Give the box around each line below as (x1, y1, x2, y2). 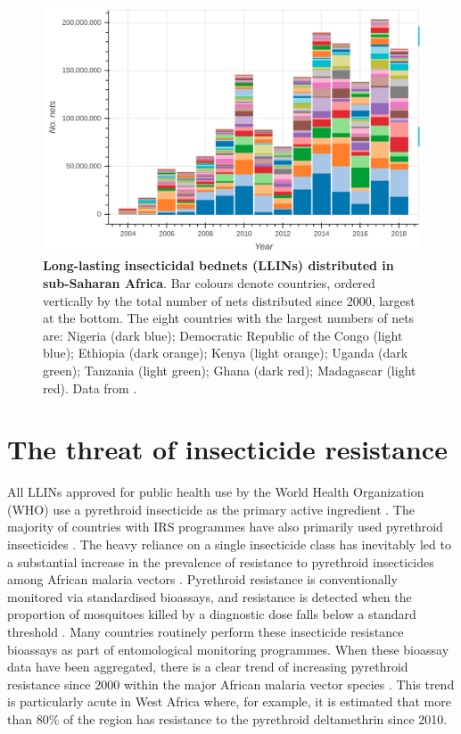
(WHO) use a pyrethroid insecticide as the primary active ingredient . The (7, 499, 415, 518)
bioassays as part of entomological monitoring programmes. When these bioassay (7, 639, 449, 658)
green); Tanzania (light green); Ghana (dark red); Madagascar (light (43, 360, 416, 379)
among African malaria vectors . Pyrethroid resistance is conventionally (7, 570, 398, 589)
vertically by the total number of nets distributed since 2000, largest (43, 291, 416, 309)
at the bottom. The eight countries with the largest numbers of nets (43, 309, 415, 327)
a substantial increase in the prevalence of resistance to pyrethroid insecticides (7, 552, 434, 571)
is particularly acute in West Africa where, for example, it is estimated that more (7, 692, 451, 711)
